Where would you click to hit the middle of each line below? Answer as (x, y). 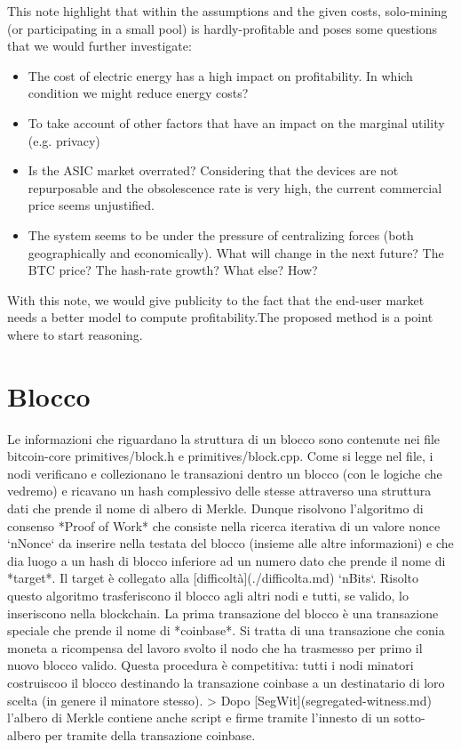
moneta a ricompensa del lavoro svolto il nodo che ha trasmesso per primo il (215, 647)
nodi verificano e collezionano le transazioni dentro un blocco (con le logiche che (225, 473)
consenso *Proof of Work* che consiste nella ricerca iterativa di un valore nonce (224, 525)
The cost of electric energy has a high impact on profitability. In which (220, 75)
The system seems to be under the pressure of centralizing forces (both (221, 234)
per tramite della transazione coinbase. (150, 734)
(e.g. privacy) (64, 140)
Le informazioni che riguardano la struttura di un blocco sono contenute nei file (224, 438)
